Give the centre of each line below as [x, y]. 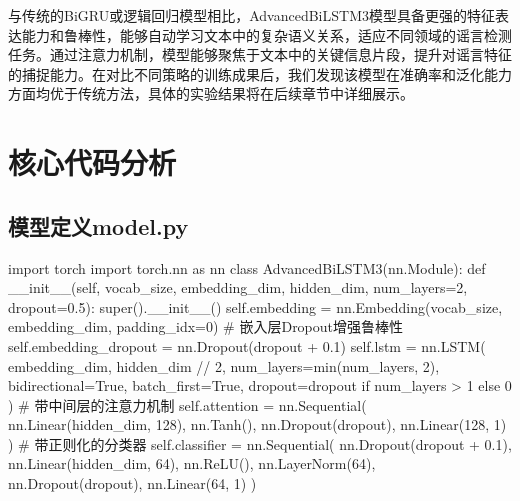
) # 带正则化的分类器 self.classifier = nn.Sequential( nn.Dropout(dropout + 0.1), [260, 443]
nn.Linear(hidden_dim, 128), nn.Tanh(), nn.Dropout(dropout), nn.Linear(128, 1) [257, 424]
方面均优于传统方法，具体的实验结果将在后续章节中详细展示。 [211, 93]
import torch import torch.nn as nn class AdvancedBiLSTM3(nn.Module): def [247, 267]
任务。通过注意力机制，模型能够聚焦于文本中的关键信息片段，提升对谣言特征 [260, 54]
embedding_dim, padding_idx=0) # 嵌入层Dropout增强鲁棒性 [206, 326]
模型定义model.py [98, 225]
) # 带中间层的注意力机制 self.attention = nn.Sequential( [187, 404]
